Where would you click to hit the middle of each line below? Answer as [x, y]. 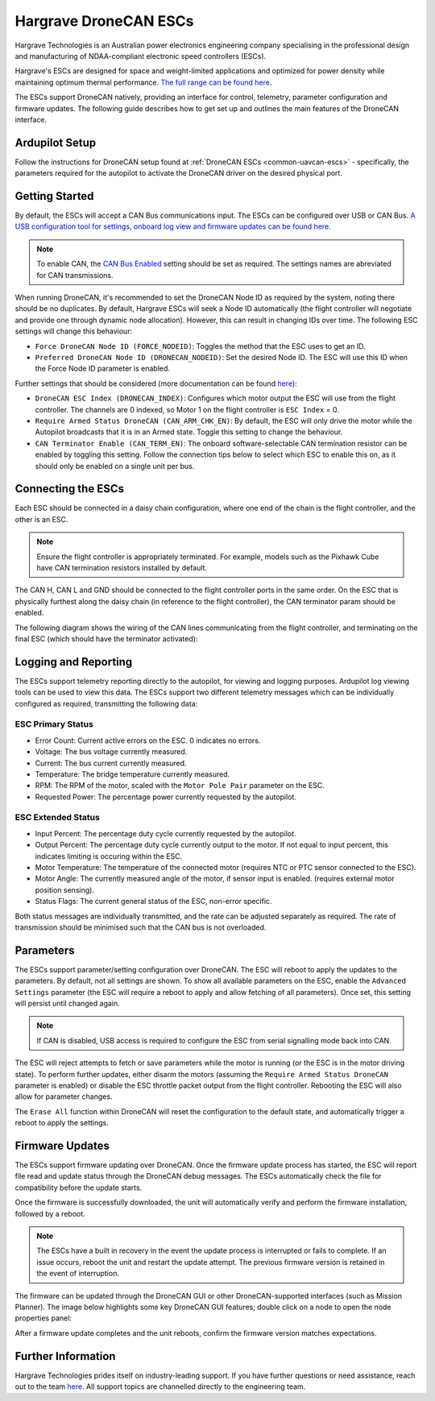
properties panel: [43, 1318]
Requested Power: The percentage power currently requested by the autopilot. [166, 797]
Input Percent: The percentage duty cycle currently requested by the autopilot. [166, 833]
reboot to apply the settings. [62, 1123]
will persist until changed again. [67, 1004]
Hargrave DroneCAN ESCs [104, 21]
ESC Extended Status [57, 818]
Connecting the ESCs [70, 489]
